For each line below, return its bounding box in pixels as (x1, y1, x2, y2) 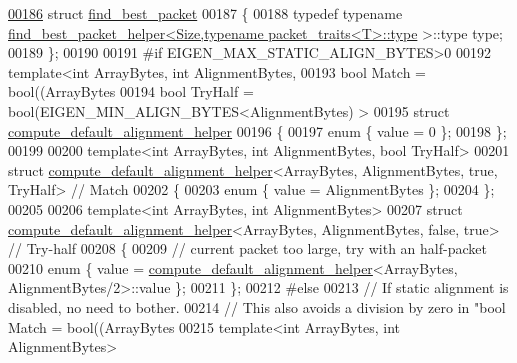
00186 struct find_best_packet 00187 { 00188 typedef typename (8, 3, 403, 23)
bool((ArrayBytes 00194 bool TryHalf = (8, 81, 254, 102)
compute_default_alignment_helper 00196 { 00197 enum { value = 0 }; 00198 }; (8, 120, 507, 141)
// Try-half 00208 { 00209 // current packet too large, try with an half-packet (8, 238, 487, 259)
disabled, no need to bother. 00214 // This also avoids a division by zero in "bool (8, 296, 506, 317)
